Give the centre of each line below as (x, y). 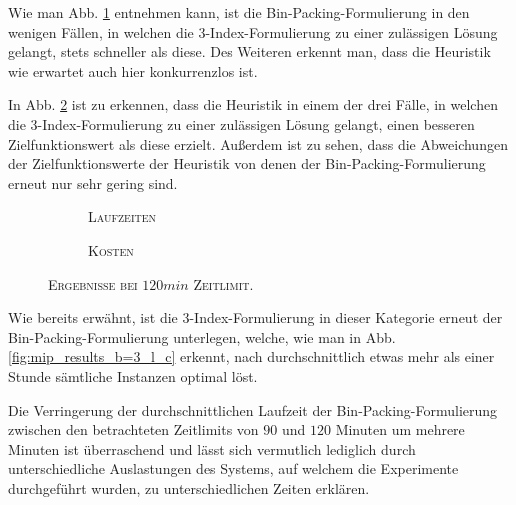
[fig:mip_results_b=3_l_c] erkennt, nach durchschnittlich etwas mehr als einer (251, 356)
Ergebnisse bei (93, 283)
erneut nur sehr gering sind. (93, 182)
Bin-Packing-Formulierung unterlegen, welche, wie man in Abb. (202, 336)
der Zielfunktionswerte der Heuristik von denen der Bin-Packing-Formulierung (247, 163)
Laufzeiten (122, 216)
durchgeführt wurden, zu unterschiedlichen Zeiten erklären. (189, 487)
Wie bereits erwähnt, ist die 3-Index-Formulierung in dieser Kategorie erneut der (255, 317)
